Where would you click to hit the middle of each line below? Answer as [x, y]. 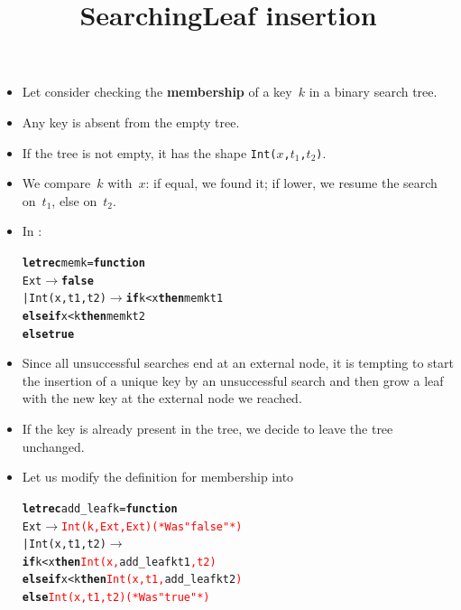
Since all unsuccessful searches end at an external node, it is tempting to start [238, 363]
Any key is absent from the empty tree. [131, 122]
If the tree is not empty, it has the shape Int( [149, 152]
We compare [56, 183]
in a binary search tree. [373, 92]
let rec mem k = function [83, 263]
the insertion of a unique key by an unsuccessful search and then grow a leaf [233, 380]
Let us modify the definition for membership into [158, 477]
